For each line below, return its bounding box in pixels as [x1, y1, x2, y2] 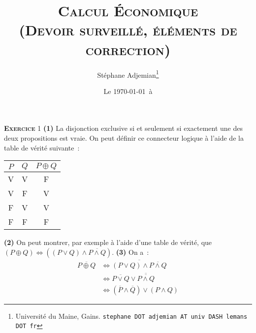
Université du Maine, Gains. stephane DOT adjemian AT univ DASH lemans [15, 310, 248, 321]
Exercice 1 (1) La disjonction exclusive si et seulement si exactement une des [4, 123, 243, 133]
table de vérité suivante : [4, 142, 80, 152]
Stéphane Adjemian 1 [97, 68, 159, 80]
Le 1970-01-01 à [103, 86, 153, 96]
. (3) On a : [112, 246, 149, 257]
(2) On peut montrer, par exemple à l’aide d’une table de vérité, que [4, 237, 212, 247]
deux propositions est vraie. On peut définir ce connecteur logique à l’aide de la [4, 132, 244, 143]
